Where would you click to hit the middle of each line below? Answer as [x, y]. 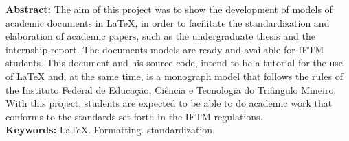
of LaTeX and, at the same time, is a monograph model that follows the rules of [174, 76]
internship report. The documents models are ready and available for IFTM [165, 49]
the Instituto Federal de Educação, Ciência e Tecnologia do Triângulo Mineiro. [171, 89]
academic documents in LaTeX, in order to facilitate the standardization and [168, 22]
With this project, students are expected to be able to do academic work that [169, 103]
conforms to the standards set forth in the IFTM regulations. [134, 116]
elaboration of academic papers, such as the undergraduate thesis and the [160, 36]
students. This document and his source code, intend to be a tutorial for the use [174, 63]
